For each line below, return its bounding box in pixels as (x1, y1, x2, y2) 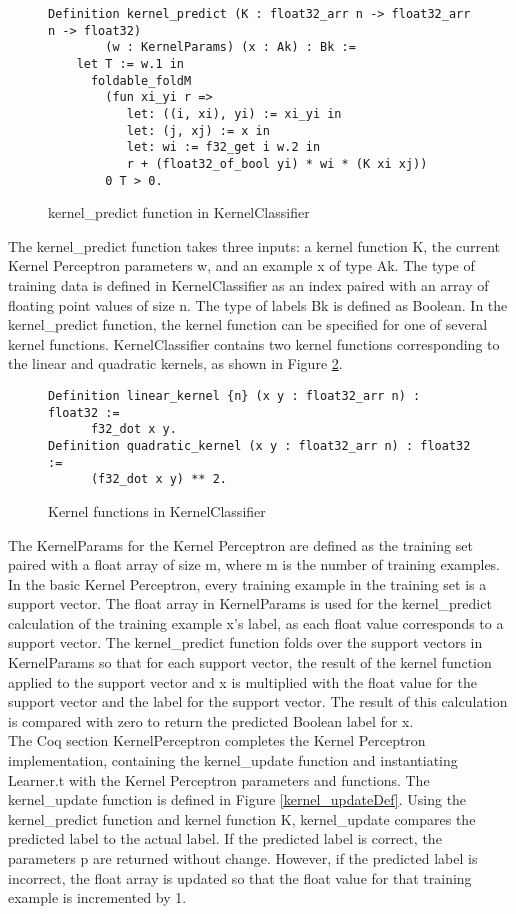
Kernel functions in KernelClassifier (48, 500, 266, 521)
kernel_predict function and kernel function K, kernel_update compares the (8, 808, 476, 829)
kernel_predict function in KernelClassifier (48, 202, 310, 223)
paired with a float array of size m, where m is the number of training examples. (8, 554, 501, 575)
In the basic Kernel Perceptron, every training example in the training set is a (8, 573, 487, 594)
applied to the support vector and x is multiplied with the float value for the (8, 671, 477, 692)
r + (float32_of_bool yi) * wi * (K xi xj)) (126, 156, 428, 171)
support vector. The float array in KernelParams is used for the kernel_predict (8, 593, 492, 614)
